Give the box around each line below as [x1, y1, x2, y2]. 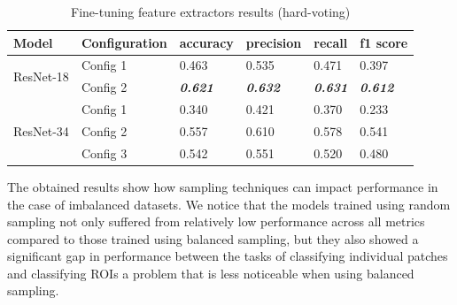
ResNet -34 [13, 121, 69, 140]
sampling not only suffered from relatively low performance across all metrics [7, 212, 425, 231]
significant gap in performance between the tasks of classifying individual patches [7, 247, 448, 265]
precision [245, 33, 302, 51]
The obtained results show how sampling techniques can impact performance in [7, 177, 438, 195]
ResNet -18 [13, 66, 69, 85]
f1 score [360, 33, 408, 51]
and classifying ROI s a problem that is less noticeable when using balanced [7, 263, 414, 282]
